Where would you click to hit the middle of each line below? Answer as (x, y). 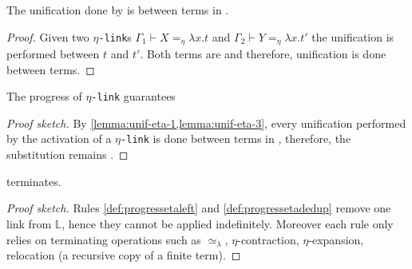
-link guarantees (133, 96)
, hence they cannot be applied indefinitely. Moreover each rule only (228, 223)
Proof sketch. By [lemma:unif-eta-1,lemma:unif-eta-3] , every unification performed (206, 123)
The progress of (44, 96)
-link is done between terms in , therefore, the (236, 138)
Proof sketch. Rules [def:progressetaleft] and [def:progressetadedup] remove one (199, 208)
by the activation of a (59, 138)
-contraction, (268, 239)
